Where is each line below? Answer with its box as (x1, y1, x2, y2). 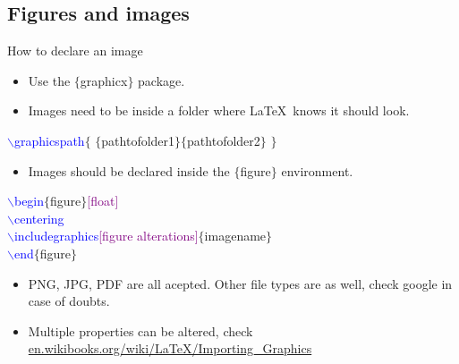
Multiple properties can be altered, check (28, 321, 253, 340)
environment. (281, 161, 353, 180)
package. (138, 71, 185, 89)
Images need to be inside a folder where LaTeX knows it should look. (28, 101, 410, 120)
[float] (87, 191, 119, 210)
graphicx (80, 71, 128, 89)
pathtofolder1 (101, 131, 175, 149)
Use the (28, 71, 71, 89)
